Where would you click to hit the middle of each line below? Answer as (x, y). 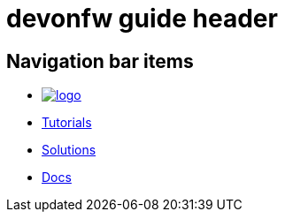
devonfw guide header (142, 19)
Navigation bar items (100, 61)
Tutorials (67, 123)
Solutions (69, 150)
